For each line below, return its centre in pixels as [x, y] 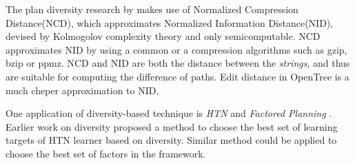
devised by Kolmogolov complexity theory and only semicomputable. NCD [163, 36]
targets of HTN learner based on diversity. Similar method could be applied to [171, 140]
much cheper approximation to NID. [82, 90]
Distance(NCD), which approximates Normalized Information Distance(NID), [170, 22]
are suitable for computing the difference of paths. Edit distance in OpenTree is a [177, 76]
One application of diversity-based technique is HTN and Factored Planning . [169, 113]
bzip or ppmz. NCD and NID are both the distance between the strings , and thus [178, 63]
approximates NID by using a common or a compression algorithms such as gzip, [176, 49]
